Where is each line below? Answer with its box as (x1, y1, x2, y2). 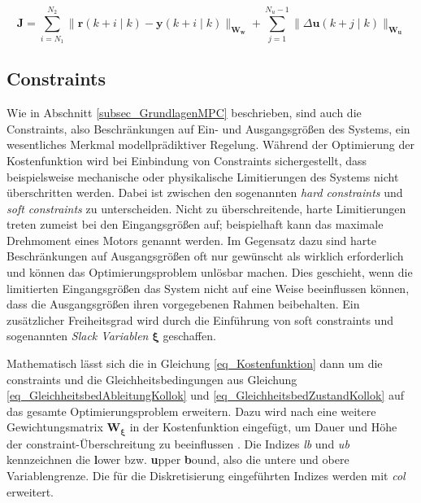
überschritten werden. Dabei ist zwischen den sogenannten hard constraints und (7, 184, 403, 201)
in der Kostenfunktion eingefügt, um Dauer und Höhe (129, 418, 397, 435)
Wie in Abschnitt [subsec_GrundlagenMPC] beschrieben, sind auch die (7, 104, 362, 121)
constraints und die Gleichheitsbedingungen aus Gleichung (7, 370, 297, 387)
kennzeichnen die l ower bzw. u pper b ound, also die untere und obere (7, 451, 349, 468)
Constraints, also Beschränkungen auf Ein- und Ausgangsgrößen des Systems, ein (7, 120, 410, 137)
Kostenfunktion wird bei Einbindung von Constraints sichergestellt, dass (7, 151, 367, 168)
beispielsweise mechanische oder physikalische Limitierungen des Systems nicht (7, 168, 399, 185)
